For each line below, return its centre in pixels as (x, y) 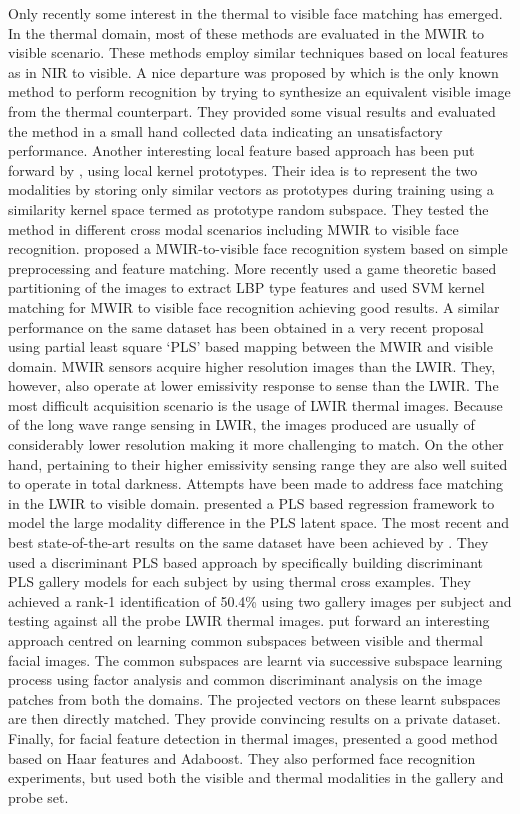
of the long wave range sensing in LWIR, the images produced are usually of (241, 424)
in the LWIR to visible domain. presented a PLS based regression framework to (251, 502)
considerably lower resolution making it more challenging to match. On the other (256, 444)
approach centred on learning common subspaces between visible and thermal (245, 640)
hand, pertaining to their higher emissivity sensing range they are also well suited (258, 463)
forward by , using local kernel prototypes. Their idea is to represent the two (243, 169)
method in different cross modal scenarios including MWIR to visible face (233, 228)
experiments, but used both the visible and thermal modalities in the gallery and (256, 777)
